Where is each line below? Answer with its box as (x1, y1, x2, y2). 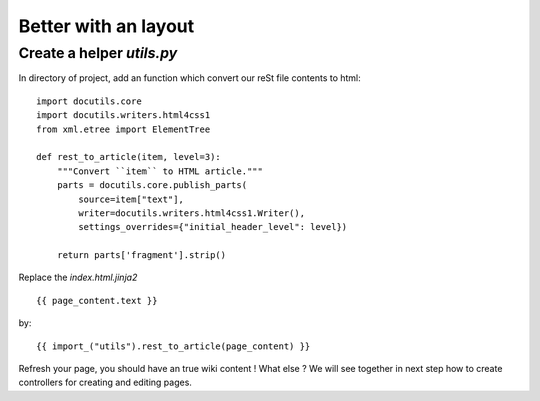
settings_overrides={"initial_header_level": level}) (78, 221, 348, 233)
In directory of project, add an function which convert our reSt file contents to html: (18, 72, 362, 84)
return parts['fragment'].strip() (56, 250, 227, 261)
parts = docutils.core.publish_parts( (56, 180, 248, 191)
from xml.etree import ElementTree (36, 123, 211, 135)
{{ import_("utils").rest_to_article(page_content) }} (36, 340, 311, 352)
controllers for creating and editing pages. (18, 376, 192, 389)
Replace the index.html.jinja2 (18, 271, 138, 284)
